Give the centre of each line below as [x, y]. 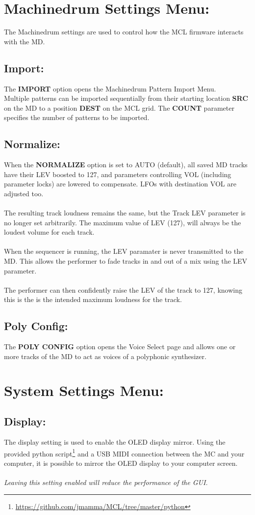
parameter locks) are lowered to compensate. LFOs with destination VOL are [120, 184]
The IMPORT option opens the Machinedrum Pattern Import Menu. [110, 88]
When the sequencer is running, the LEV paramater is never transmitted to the [124, 251]
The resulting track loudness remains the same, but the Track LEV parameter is [125, 213]
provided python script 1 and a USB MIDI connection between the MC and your [124, 453]
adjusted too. [24, 193]
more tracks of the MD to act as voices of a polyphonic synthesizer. [105, 356]
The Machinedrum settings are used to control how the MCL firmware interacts [124, 32]
